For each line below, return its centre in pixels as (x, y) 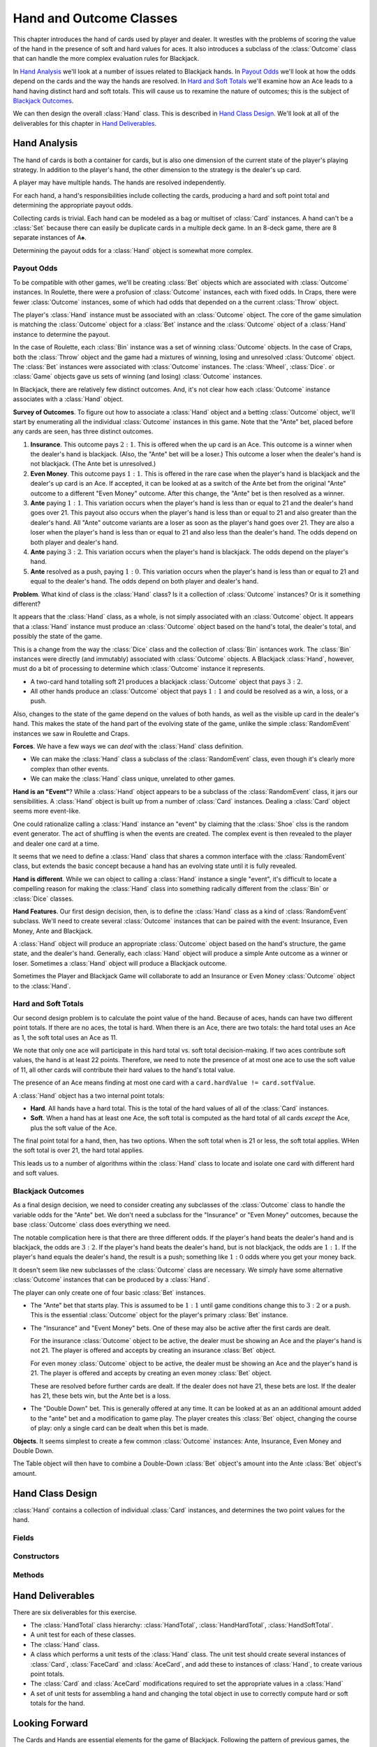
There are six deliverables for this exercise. (75, 1612)
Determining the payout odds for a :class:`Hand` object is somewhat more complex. (133, 250)
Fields (23, 1537)
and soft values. (36, 1173)
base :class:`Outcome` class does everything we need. (92, 1225)
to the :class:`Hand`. (42, 986)
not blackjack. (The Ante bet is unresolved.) (93, 464)
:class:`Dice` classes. (43, 899)
